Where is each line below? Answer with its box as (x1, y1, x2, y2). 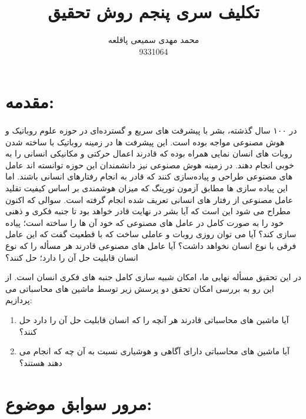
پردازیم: (5, 294, 32, 306)
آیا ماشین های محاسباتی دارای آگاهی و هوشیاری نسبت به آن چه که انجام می (19, 345, 290, 357)
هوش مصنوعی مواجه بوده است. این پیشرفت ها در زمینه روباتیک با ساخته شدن (5, 135, 285, 148)
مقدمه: (5, 89, 54, 114)
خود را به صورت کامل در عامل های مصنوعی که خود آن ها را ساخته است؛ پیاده (5, 216, 284, 228)
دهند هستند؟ (19, 356, 62, 368)
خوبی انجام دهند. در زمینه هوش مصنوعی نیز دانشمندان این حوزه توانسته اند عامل (5, 158, 294, 171)
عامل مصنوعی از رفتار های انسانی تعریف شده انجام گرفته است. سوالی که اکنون (5, 193, 293, 205)
